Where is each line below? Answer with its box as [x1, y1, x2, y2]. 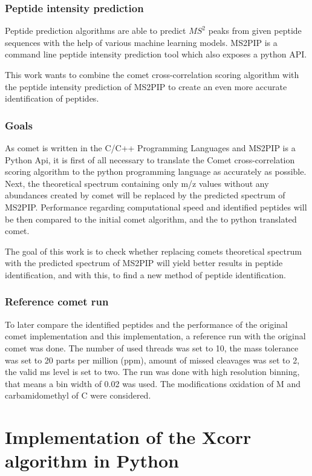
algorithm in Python [5, 448, 179, 473]
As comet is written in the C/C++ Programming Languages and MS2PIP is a [5, 142, 296, 154]
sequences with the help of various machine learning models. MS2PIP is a [5, 36, 278, 48]
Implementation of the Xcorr [5, 425, 252, 449]
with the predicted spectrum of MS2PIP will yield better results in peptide [5, 256, 283, 269]
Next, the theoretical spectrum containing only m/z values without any [5, 177, 269, 189]
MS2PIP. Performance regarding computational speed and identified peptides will [5, 200, 307, 213]
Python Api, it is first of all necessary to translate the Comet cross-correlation [5, 153, 295, 166]
